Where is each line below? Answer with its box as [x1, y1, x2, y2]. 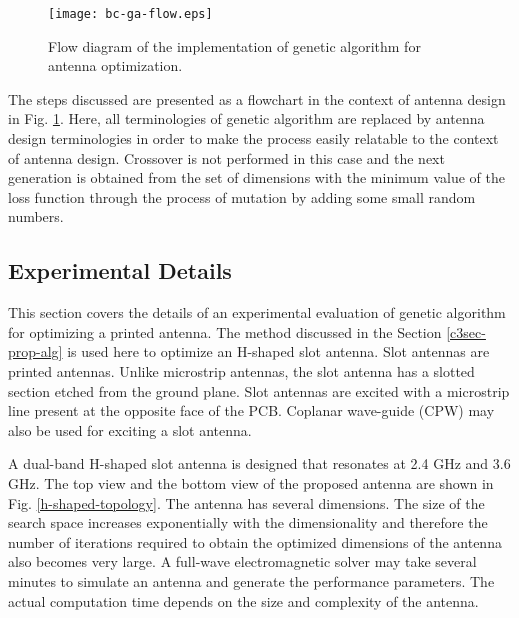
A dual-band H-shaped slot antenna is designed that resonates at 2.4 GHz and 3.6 [8, 453, 511, 474]
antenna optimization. [48, 55, 183, 76]
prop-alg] [8, 341, 63, 362]
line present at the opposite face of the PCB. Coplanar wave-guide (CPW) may [8, 400, 495, 421]
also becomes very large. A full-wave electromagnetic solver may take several [8, 551, 477, 572]
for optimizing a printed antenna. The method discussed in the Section [8, 321, 442, 342]
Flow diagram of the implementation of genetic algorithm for [48, 35, 421, 56]
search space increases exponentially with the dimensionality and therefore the [8, 512, 488, 533]
